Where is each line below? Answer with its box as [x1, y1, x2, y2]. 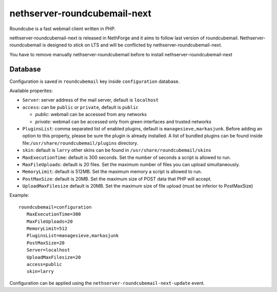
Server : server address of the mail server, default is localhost [22, 97, 159, 103]
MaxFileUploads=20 [26, 218, 73, 224]
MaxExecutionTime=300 [26, 211, 81, 217]
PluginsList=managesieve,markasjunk [26, 233, 119, 239]
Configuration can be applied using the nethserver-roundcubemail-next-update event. [9, 280, 205, 286]
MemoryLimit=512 [26, 226, 68, 232]
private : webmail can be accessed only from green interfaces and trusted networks [35, 118, 211, 125]
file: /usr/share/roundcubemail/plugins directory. [22, 140, 138, 146]
